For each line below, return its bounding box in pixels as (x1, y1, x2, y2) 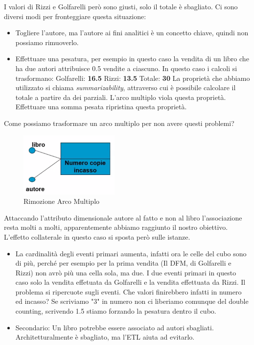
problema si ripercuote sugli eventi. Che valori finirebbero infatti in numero (15, 286, 242, 296)
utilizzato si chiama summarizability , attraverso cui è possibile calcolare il (15, 82, 236, 93)
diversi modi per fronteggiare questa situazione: (4, 11, 146, 21)
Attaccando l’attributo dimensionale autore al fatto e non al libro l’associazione (4, 212, 242, 222)
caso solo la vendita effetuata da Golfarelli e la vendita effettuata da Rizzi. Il (15, 277, 246, 287)
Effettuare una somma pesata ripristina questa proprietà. (15, 101, 187, 112)
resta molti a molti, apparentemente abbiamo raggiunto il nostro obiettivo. (4, 222, 228, 232)
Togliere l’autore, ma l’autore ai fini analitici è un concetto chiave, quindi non (15, 27, 249, 38)
